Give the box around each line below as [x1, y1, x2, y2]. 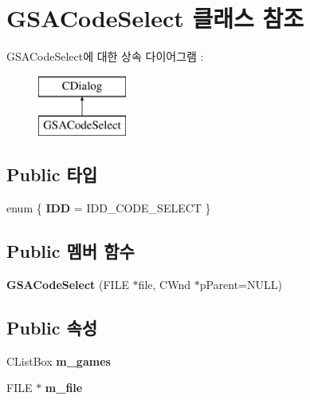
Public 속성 [6, 315, 98, 339]
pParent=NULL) [199, 275, 282, 292]
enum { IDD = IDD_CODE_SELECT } [6, 200, 211, 216]
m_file [45, 379, 83, 396]
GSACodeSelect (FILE [6, 275, 129, 292]
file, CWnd [138, 275, 190, 292]
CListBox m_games [6, 352, 111, 369]
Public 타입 [6, 162, 98, 187]
